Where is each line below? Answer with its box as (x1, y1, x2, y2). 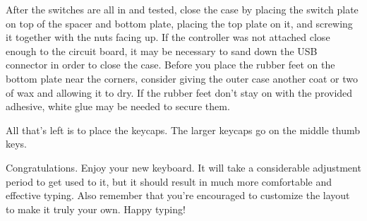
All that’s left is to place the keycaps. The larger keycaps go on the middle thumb (6, 122, 361, 137)
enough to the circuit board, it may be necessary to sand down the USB (6, 43, 318, 58)
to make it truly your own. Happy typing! (6, 201, 186, 216)
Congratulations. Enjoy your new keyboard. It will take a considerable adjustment (6, 160, 361, 174)
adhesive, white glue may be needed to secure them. (6, 99, 230, 114)
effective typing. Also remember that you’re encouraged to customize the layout (6, 188, 350, 203)
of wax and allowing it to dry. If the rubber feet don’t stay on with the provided (6, 85, 353, 100)
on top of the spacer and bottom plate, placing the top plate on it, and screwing (6, 16, 353, 30)
